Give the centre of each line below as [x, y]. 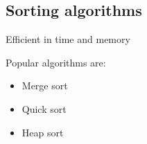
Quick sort [44, 108]
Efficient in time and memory [68, 39]
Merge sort [45, 85]
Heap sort [43, 132]
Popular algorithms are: [56, 62]
